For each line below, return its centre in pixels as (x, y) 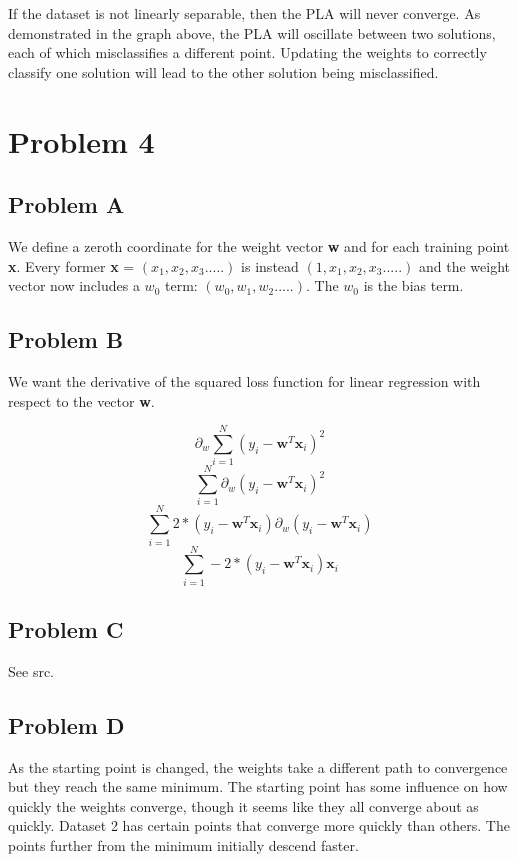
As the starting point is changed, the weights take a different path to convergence (258, 766)
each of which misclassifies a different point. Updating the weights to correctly (247, 52)
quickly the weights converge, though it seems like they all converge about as (243, 805)
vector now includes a (74, 285)
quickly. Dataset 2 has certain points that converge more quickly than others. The (259, 825)
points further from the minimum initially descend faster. (183, 845)
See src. (31, 670)
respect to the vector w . (81, 400)
